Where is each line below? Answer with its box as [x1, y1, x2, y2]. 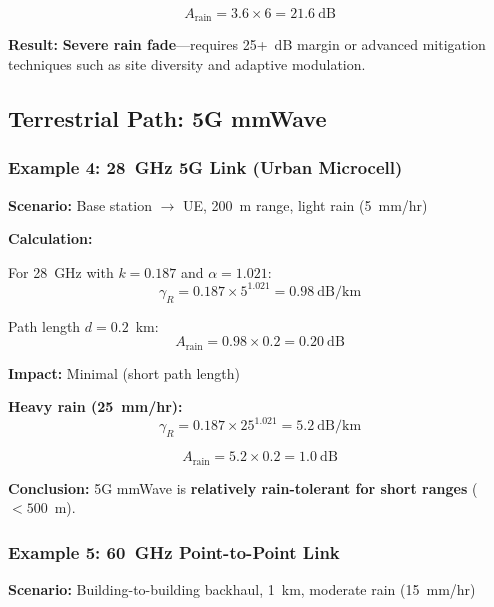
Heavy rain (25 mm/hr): [8, 396, 183, 417]
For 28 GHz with [8, 261, 114, 282]
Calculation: [8, 228, 93, 249]
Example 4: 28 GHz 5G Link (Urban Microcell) [8, 155, 403, 180]
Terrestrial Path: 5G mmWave [8, 103, 327, 134]
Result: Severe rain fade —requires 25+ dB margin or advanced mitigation [8, 34, 486, 55]
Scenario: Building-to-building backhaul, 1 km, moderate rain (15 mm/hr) [8, 579, 476, 600]
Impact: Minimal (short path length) [8, 362, 241, 383]
